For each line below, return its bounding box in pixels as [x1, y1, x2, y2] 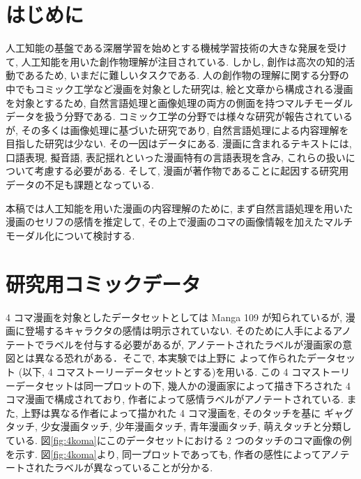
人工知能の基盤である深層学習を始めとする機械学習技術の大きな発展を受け [6, 40, 347, 55]
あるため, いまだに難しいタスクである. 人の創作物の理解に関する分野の [24, 68, 349, 82]
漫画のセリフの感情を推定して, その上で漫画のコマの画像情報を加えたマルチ [6, 214, 353, 229]
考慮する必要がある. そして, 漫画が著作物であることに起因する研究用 [34, 163, 349, 178]
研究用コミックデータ [6, 269, 201, 297]
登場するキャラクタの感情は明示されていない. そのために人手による [24, 323, 333, 338]
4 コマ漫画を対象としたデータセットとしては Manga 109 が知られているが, [6, 309, 343, 324]
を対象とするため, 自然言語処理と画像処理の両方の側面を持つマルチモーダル [6, 95, 353, 110]
